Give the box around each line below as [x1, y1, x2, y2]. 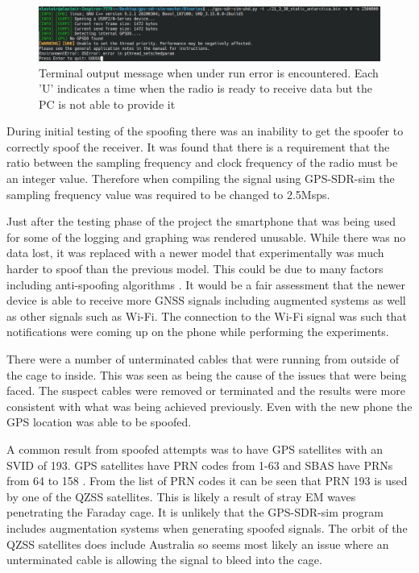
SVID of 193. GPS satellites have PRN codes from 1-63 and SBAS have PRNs [6, 456, 393, 473]
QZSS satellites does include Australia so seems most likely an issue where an [6, 535, 389, 552]
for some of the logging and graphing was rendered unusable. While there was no [6, 228, 406, 245]
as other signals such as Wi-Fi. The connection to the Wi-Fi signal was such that [6, 307, 407, 324]
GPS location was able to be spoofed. [6, 413, 192, 430]
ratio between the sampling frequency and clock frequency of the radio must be [6, 154, 398, 171]
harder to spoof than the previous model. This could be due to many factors [6, 260, 384, 277]
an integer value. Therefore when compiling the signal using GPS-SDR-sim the [6, 170, 395, 187]
